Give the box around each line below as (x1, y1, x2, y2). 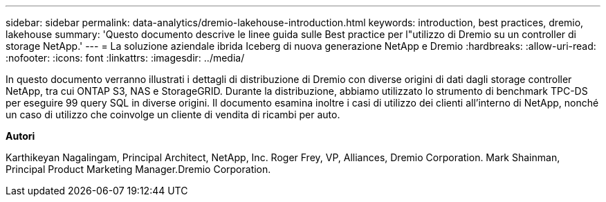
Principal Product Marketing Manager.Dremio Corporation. (6, 163, 271, 175)
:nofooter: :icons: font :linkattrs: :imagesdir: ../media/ (6, 52, 245, 64)
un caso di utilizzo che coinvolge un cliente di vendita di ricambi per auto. (6, 109, 340, 120)
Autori (6, 130, 35, 142)
